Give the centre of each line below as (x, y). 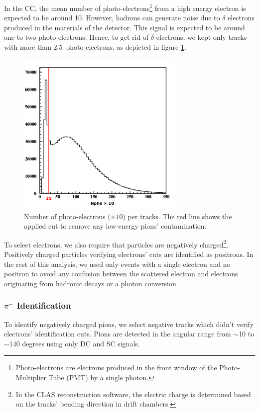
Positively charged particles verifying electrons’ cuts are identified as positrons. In (129, 254)
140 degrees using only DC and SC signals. (74, 343)
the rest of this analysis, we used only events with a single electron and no (117, 264)
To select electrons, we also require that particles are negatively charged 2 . (116, 244)
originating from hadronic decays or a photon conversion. (91, 283)
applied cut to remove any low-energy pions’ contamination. (115, 226)
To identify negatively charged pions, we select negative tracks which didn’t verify (129, 324)
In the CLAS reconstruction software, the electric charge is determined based (133, 394)
